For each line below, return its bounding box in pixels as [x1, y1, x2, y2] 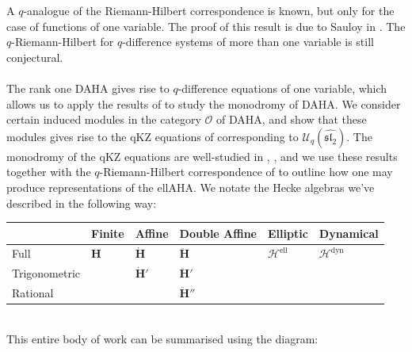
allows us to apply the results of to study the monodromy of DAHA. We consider [6, 95, 401, 112]
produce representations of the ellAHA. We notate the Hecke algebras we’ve [6, 178, 375, 195]
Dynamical [319, 224, 379, 241]
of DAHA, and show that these [216, 111, 367, 128]
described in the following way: [6, 194, 157, 211]
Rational [12, 285, 54, 301]
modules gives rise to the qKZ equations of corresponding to [6, 128, 299, 144]
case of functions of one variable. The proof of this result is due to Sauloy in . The [6, 17, 406, 34]
